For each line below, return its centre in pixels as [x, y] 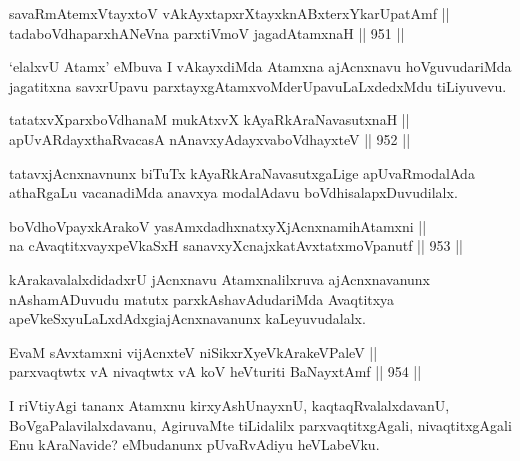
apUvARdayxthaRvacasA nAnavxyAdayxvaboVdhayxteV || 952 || [210, 138]
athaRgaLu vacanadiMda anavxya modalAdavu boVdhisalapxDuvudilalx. [233, 192]
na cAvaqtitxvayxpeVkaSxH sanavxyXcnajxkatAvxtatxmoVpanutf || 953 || [236, 245]
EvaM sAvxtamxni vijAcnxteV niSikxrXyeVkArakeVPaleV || [193, 351]
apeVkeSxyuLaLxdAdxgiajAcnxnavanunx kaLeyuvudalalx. [187, 318]
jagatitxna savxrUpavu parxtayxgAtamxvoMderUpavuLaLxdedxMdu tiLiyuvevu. [258, 85]
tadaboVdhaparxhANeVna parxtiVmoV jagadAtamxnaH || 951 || [207, 32]
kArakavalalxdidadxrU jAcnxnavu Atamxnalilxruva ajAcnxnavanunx [219, 278]
